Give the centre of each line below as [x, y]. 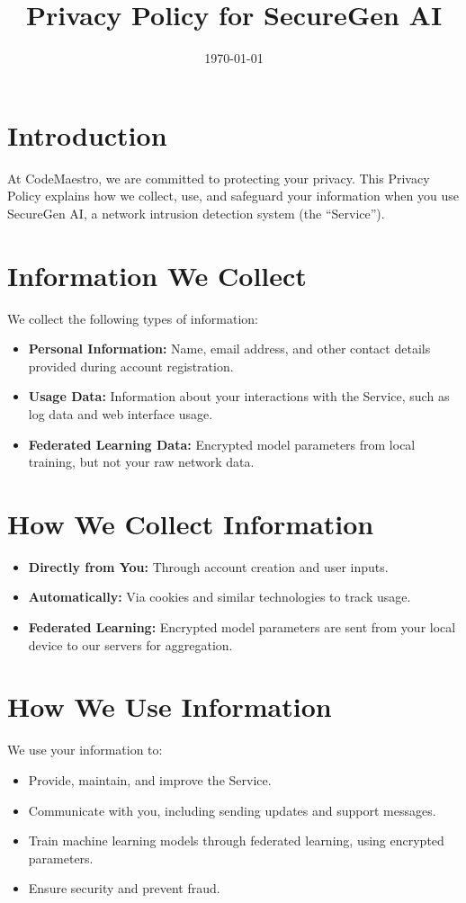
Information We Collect [157, 275]
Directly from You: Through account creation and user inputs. [208, 566]
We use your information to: [85, 750]
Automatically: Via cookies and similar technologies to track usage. [220, 597]
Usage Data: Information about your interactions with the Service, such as [239, 396]
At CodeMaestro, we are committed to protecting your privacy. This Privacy [219, 178]
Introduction [87, 134]
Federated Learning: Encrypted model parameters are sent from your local [242, 627]
